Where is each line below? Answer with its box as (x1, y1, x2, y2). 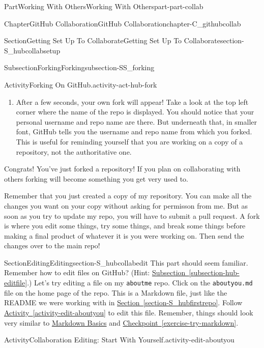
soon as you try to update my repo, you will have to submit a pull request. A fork (4, 210, 260, 221)
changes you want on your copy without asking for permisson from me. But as (4, 200, 248, 211)
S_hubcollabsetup (4, 45, 61, 55)
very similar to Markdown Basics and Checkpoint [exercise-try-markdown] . (4, 317, 239, 328)
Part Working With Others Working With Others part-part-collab (4, 1, 203, 11)
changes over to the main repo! (4, 240, 100, 251)
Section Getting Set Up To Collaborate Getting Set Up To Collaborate (4, 35, 220, 46)
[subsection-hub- (189, 267, 240, 278)
